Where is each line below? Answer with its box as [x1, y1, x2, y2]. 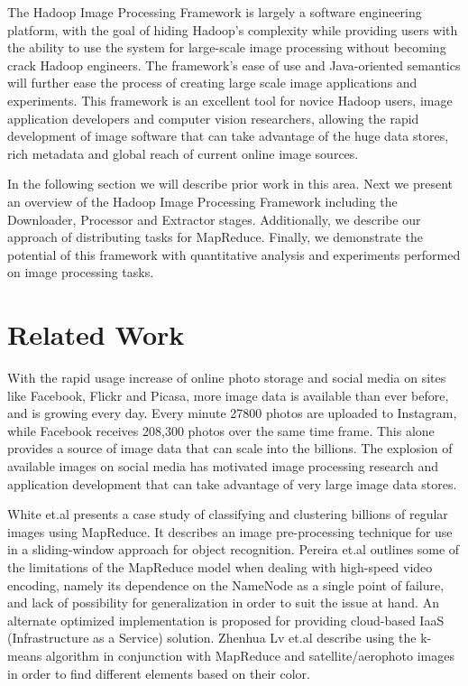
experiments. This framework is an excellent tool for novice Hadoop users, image [7, 90, 453, 109]
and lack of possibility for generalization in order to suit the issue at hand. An [7, 593, 439, 612]
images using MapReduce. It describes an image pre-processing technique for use [7, 522, 453, 541]
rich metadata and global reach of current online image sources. [7, 144, 359, 162]
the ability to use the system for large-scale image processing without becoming [7, 38, 446, 57]
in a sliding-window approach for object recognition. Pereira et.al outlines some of [7, 540, 460, 559]
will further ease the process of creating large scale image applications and [7, 73, 418, 92]
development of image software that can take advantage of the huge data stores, [7, 126, 449, 145]
